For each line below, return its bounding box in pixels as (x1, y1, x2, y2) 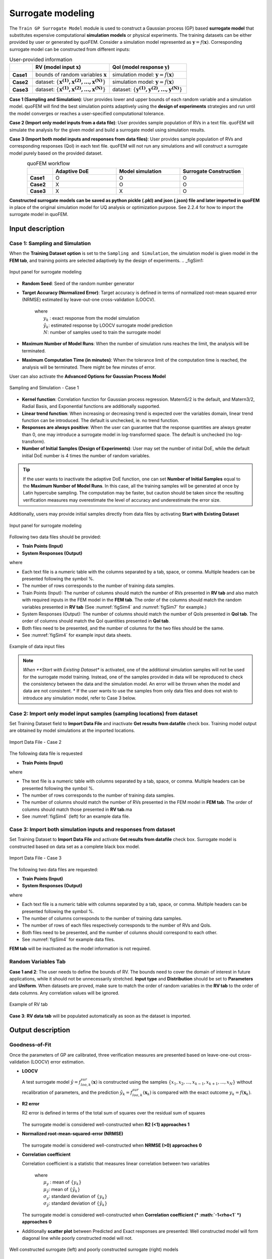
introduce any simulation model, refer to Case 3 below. (23, 695, 137, 701)
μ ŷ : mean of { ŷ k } (43, 1186, 81, 1194)
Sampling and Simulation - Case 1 (9, 385, 79, 391)
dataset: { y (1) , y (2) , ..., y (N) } (112, 85, 183, 93)
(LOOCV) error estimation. (30, 1059, 85, 1065)
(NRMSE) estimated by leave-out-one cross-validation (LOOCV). (22, 297, 156, 303)
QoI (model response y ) (112, 63, 170, 71)
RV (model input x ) (35, 63, 81, 71)
